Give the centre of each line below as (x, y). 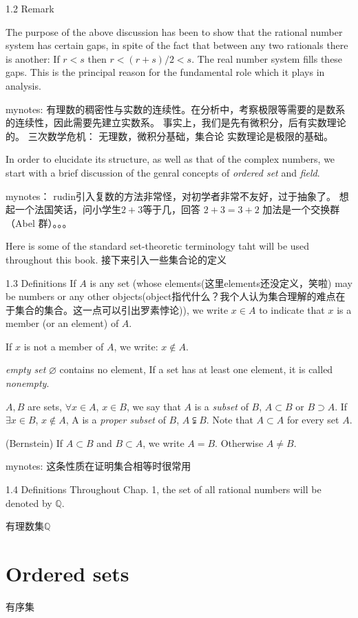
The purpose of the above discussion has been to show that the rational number (174, 31)
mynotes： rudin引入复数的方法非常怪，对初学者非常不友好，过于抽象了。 (171, 196)
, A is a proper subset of (116, 420)
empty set (26, 369)
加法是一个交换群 (301, 209)
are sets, (45, 406)
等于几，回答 (172, 209)
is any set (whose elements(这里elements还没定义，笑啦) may (221, 282)
